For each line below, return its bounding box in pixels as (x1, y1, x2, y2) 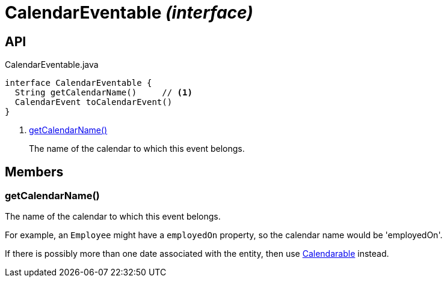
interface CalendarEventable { (5, 78, 152, 88)
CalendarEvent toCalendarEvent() (14, 97, 173, 107)
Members (5, 164, 64, 179)
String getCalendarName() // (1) (14, 88, 193, 98)
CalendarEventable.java (5, 59, 99, 70)
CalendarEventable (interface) (5, 2, 253, 23)
